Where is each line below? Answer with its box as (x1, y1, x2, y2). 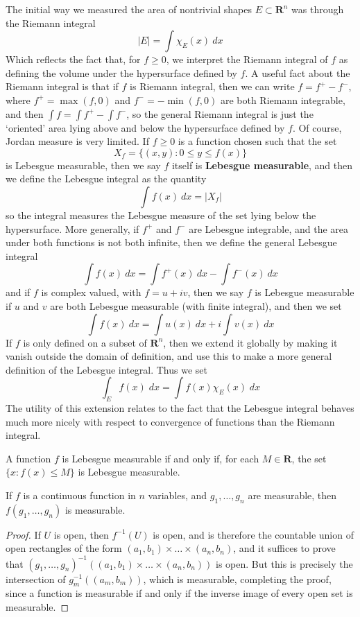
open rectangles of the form (6, 541, 122, 555)
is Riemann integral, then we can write (130, 79, 295, 94)
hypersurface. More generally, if (6, 221, 139, 236)
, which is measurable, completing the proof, (143, 571, 332, 586)
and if (6, 285, 31, 299)
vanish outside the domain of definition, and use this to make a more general (6, 349, 332, 363)
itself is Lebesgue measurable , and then (171, 157, 353, 172)
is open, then (53, 527, 109, 541)
